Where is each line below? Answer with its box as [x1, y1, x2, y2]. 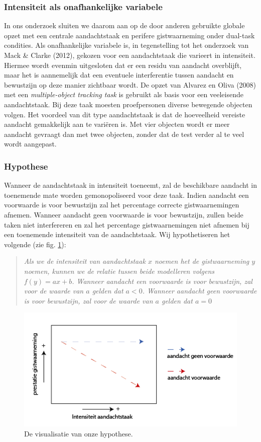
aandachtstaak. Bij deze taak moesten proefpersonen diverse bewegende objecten [4, 99, 252, 109]
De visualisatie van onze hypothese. [24, 428, 133, 438]
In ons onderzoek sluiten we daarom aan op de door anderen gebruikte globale [4, 20, 245, 31]
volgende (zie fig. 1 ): [4, 239, 66, 249]
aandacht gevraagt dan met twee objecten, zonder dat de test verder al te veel [4, 128, 244, 139]
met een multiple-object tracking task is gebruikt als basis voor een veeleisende [4, 89, 243, 100]
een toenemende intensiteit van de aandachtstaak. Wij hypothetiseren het [4, 229, 230, 240]
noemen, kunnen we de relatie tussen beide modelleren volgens [24, 265, 215, 276]
